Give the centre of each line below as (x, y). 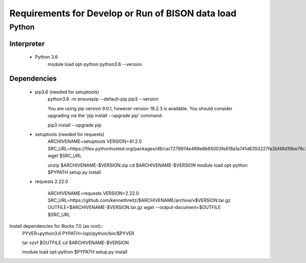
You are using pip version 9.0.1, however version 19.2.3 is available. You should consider (140, 108)
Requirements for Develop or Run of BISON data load (123, 13)
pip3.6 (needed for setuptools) (67, 92)
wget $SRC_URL (65, 156)
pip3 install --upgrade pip (75, 125)
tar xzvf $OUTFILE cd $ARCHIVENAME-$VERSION (76, 243)
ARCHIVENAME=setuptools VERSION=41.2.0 (95, 141)
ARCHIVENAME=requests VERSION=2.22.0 (93, 193)
